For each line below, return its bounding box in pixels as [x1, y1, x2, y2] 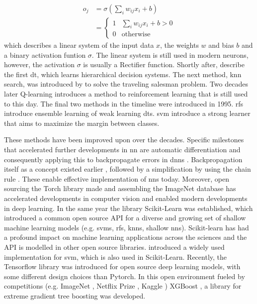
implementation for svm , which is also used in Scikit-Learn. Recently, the [4, 251, 227, 262]
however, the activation [4, 59, 75, 70]
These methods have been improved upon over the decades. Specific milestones [4, 134, 244, 145]
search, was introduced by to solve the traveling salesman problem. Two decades [4, 79, 248, 89]
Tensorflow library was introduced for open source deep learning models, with [4, 261, 241, 272]
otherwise [121, 31, 151, 38]
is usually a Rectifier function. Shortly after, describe [83, 59, 245, 70]
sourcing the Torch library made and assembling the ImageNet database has [4, 183, 236, 194]
